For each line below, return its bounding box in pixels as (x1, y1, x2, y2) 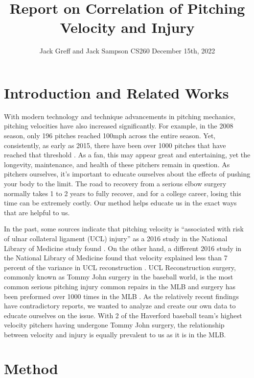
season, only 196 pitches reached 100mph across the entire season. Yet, (4, 130, 216, 141)
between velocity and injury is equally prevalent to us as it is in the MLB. (4, 329, 226, 339)
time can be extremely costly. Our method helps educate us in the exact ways (4, 198, 237, 208)
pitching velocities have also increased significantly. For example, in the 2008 (4, 121, 233, 131)
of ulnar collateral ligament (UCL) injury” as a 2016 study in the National (4, 233, 228, 243)
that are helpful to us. (4, 207, 70, 217)
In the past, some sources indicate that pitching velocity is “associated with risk (4, 224, 244, 234)
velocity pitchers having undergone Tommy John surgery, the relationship (4, 320, 225, 330)
